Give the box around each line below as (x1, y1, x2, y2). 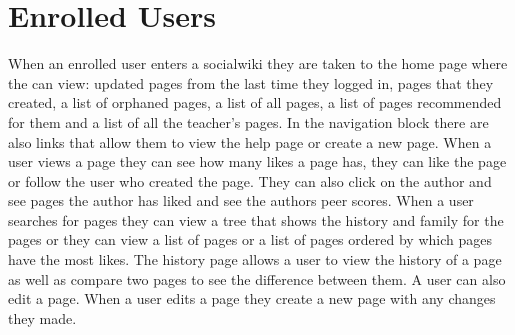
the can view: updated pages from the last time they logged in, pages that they (8, 72, 494, 93)
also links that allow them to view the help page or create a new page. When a (8, 131, 492, 152)
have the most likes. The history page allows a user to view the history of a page (8, 249, 502, 270)
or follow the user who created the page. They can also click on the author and (8, 170, 492, 191)
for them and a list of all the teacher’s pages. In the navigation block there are (8, 111, 489, 132)
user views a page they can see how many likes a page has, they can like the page (8, 151, 507, 172)
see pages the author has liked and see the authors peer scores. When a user (8, 190, 474, 211)
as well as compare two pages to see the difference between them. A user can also (8, 268, 506, 289)
